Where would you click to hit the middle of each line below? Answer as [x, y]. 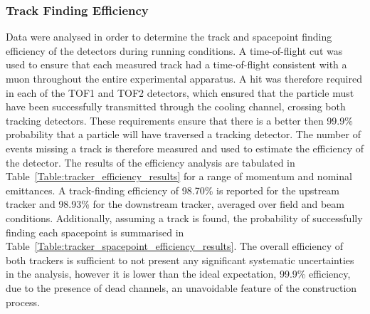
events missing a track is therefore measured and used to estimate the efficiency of [185, 148]
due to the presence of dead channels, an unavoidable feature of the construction [181, 287]
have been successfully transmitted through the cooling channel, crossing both [176, 106]
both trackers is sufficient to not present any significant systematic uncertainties [180, 260]
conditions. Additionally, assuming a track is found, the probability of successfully [184, 218]
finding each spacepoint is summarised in [95, 232]
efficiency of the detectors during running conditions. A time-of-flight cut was [174, 50]
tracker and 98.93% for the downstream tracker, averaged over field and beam [175, 204]
